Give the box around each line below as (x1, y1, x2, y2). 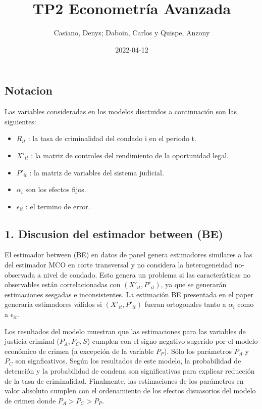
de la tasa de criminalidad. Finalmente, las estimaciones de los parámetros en (5, 375, 244, 386)
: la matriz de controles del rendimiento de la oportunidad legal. (31, 150, 229, 160)
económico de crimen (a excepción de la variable (5, 345, 154, 356)
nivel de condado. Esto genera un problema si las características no (43, 269, 251, 280)
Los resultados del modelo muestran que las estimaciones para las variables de (5, 326, 246, 336)
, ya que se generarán (161, 279, 227, 290)
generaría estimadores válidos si (5, 299, 102, 309)
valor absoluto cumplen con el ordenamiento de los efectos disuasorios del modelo (5, 385, 256, 396)
